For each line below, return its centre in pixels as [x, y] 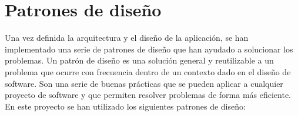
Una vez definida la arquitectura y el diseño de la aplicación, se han [127, 38]
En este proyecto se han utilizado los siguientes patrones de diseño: [125, 106]
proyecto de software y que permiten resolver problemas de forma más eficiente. [148, 95]
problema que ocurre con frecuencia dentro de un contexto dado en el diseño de [148, 71]
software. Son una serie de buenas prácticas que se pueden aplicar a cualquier [144, 83]
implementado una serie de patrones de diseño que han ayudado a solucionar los [149, 49]
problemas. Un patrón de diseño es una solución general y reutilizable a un [139, 60]
